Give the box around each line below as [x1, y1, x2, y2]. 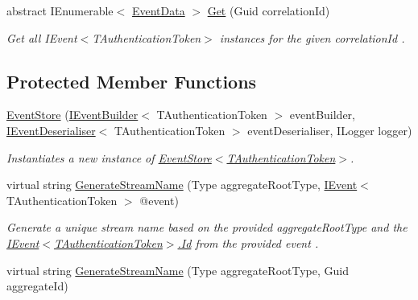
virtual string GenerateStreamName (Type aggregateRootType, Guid [6, 261, 349, 278]
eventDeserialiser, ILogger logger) [247, 121, 412, 138]
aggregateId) [6, 277, 68, 294]
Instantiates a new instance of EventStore [6, 149, 212, 166]
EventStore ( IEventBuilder [6, 106, 139, 123]
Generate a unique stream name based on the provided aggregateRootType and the [6, 219, 408, 236]
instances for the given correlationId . [219, 29, 405, 46]
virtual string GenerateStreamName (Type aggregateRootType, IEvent [6, 176, 358, 193]
